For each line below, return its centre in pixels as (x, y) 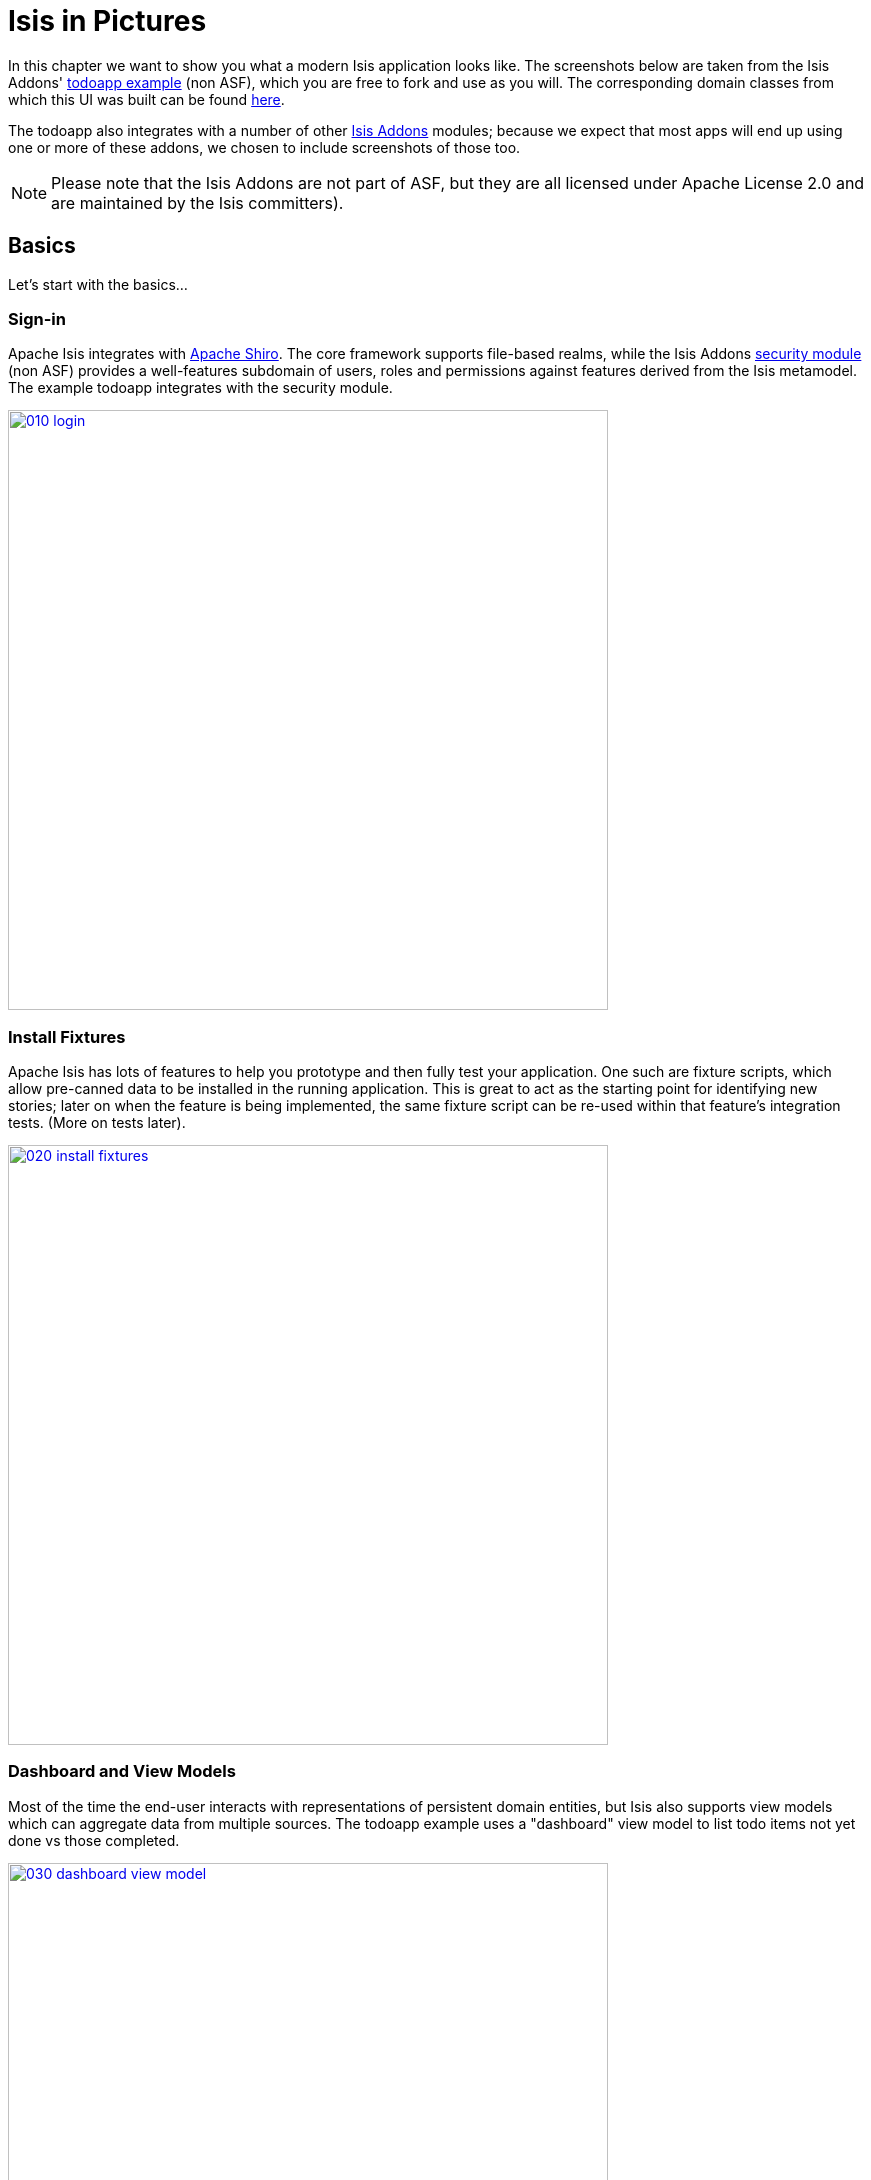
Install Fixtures (67, 1036)
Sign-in (37, 318)
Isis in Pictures (107, 21)
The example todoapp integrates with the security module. (200, 388)
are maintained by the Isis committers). (197, 202)
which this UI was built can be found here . (146, 99)
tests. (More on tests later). (97, 1123)
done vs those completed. (94, 1840)
